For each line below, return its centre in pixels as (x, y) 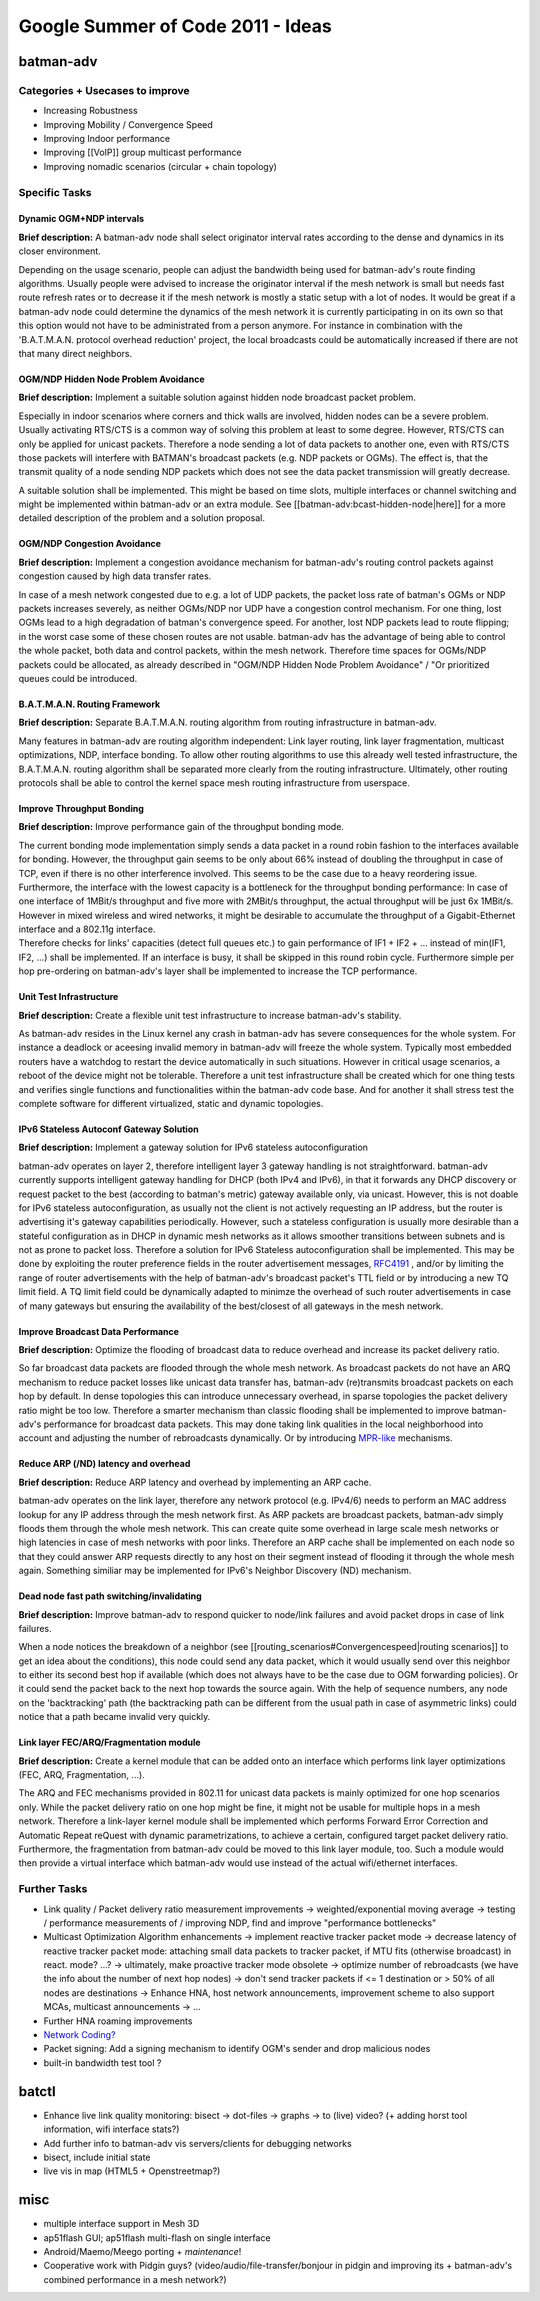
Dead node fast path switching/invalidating (110, 1596)
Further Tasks (53, 1889)
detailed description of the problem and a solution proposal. (141, 518)
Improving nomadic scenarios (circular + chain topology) (160, 166)
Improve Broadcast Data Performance (99, 1331)
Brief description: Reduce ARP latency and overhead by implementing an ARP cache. (195, 1482)
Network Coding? (79, 2035)
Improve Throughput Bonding (81, 808)
